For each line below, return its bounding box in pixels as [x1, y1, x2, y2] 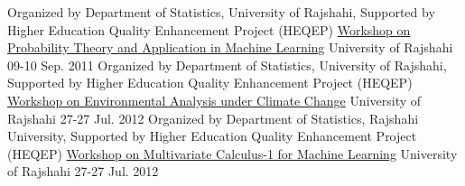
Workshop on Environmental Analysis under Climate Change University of [7, 90, 422, 109]
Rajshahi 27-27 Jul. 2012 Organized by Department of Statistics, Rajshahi [7, 108, 419, 127]
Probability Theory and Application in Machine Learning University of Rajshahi [7, 38, 453, 57]
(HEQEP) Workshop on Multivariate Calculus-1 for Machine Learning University [7, 144, 458, 163]
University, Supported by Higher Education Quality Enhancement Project [7, 126, 417, 145]
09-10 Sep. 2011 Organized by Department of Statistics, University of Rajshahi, [7, 55, 447, 74]
